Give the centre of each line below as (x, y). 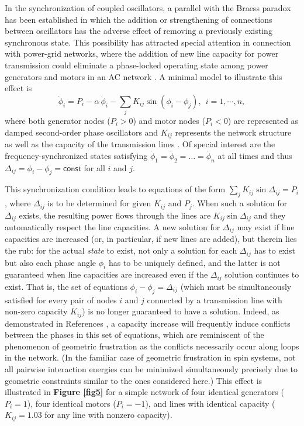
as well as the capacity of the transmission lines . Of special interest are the (140, 144)
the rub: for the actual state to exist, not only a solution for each (121, 250)
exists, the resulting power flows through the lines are (115, 215)
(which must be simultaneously (236, 286)
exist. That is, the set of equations (66, 286)
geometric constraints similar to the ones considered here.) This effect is (134, 380)
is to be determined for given (99, 203)
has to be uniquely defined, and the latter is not (194, 262)
